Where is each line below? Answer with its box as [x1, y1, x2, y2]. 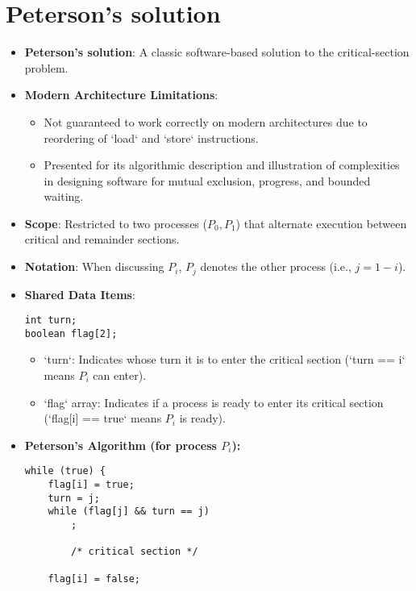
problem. [24, 59, 69, 76]
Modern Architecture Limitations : [24, 86, 218, 103]
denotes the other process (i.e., [200, 258, 352, 275]
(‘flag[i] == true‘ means [44, 410, 162, 427]
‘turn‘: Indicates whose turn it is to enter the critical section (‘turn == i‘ [44, 351, 406, 368]
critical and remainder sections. [24, 231, 180, 248]
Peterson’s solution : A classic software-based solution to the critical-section [24, 44, 410, 60]
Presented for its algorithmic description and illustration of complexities [44, 156, 400, 173]
